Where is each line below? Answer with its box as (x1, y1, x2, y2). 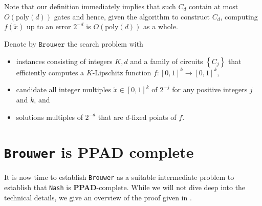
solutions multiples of (16, 111, 83, 122)
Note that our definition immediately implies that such (4, 1, 176, 11)
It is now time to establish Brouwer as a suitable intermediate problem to (4, 172, 234, 182)
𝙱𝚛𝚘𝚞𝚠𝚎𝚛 (38, 41, 65, 49)
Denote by (4, 38, 36, 49)
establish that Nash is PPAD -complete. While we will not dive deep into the (4, 182, 246, 193)
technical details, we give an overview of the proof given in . (4, 192, 192, 202)
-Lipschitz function (92, 67, 151, 77)
